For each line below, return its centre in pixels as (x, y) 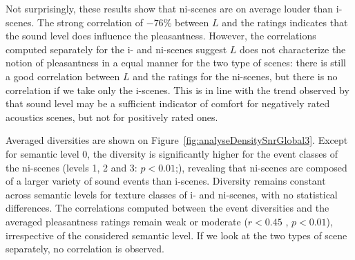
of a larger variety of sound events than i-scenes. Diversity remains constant (166, 181)
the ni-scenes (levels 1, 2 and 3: (71, 167)
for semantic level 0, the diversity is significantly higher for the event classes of (172, 153)
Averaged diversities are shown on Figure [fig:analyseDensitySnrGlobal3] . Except (177, 140)
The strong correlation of (90, 22)
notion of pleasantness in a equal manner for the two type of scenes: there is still (176, 63)
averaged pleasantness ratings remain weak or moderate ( (127, 221)
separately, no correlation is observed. (85, 249)
